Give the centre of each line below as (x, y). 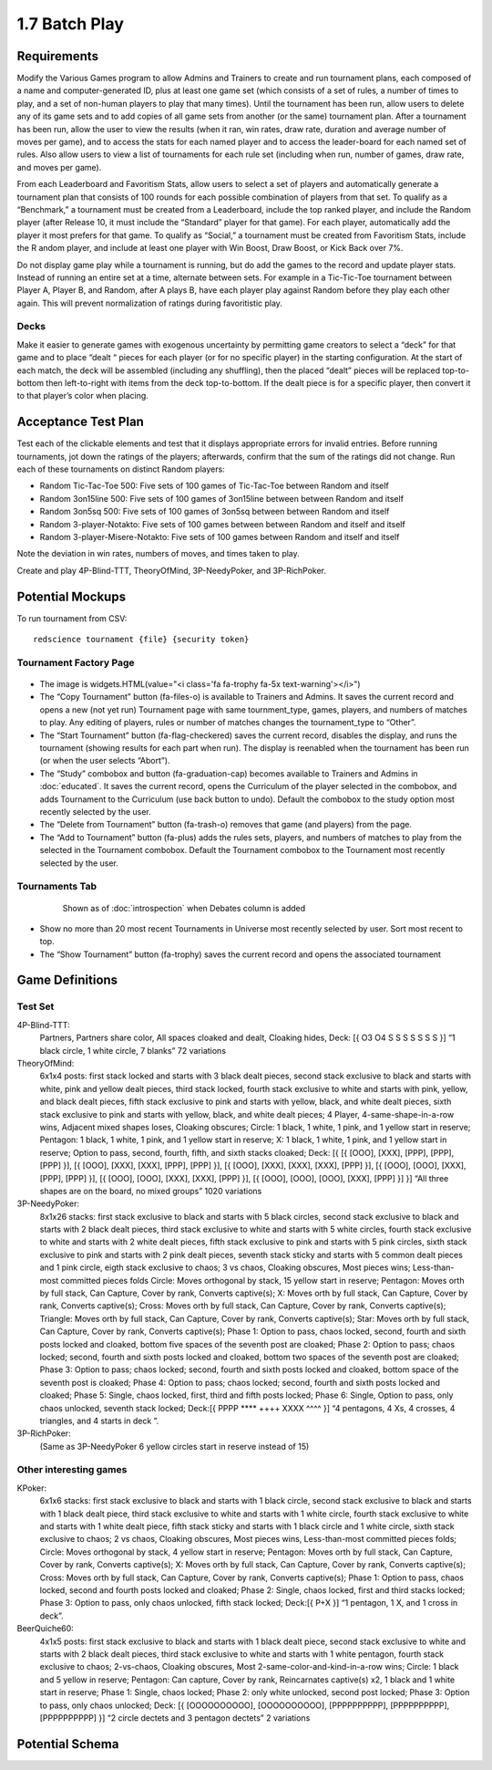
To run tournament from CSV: (72, 618)
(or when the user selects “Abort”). (105, 761)
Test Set (36, 1006)
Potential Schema (68, 1744)
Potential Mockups (72, 596)
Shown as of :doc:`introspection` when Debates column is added (184, 908)
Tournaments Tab (57, 887)
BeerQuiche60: (46, 1629)
